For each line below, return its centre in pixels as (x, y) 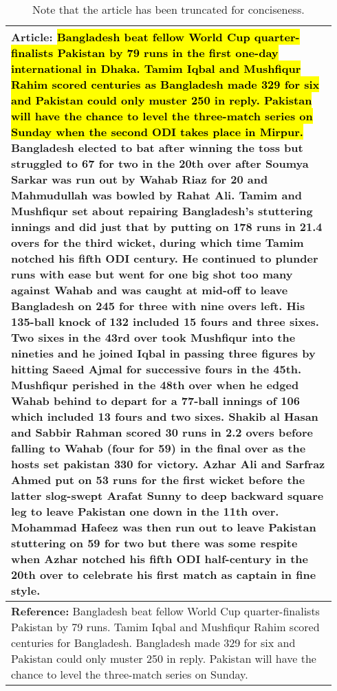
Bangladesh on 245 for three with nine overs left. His (158, 306)
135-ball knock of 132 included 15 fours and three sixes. (165, 321)
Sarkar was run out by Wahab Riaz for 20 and (140, 179)
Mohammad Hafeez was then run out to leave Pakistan (164, 527)
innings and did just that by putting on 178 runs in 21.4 (167, 227)
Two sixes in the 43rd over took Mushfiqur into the (153, 337)
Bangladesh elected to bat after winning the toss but (157, 147)
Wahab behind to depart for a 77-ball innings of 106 (155, 401)
